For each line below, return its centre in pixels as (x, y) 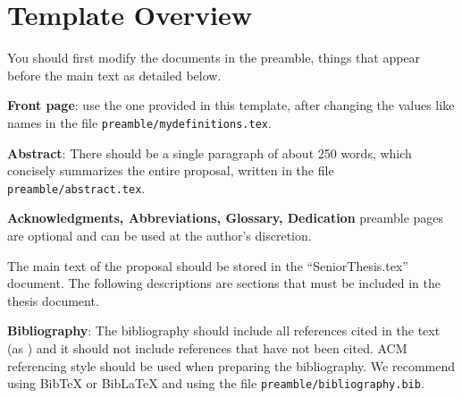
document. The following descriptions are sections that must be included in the (224, 283)
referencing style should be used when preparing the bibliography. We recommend (231, 365)
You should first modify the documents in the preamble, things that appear (214, 58)
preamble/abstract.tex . (76, 187)
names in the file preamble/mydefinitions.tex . (139, 122)
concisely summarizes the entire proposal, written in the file (171, 170)
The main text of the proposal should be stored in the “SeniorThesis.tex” (208, 265)
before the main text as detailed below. (114, 75)
